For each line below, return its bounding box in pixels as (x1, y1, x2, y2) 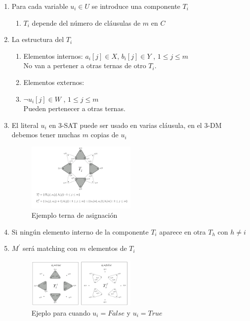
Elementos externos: (23, 77, 84, 87)
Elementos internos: (23, 50, 83, 61)
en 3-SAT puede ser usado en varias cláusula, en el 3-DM (49, 120, 222, 130)
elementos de (88, 243, 127, 253)
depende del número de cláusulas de (32, 17, 141, 28)
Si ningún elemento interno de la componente (11, 226, 149, 237)
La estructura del (11, 34, 64, 44)
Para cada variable (11, 1, 68, 11)
